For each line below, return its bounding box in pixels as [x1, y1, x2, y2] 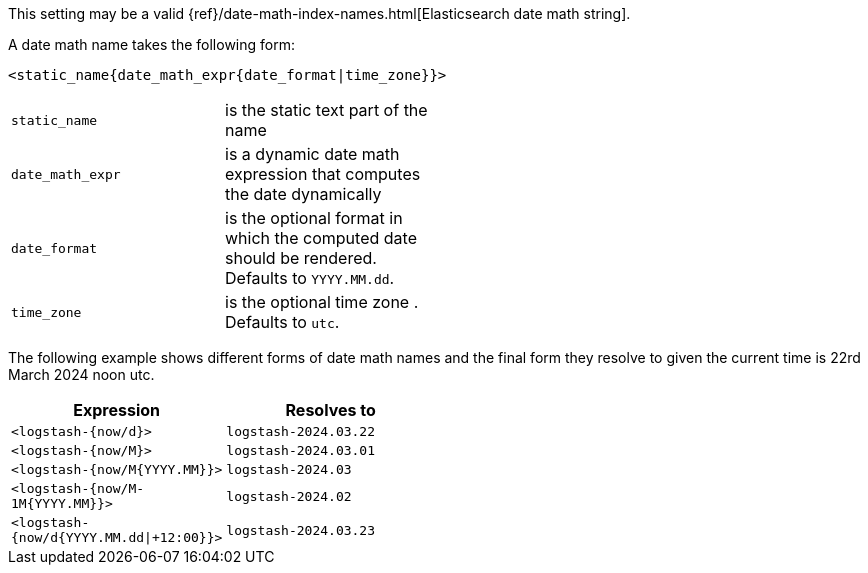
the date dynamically [225, 184, 382, 204]
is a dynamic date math [225, 144, 400, 164]
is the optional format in [225, 208, 403, 228]
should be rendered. [225, 248, 377, 268]
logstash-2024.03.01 [226, 443, 376, 458]
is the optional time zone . [225, 292, 419, 312]
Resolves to [285, 400, 376, 420]
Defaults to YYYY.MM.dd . [225, 268, 395, 288]
